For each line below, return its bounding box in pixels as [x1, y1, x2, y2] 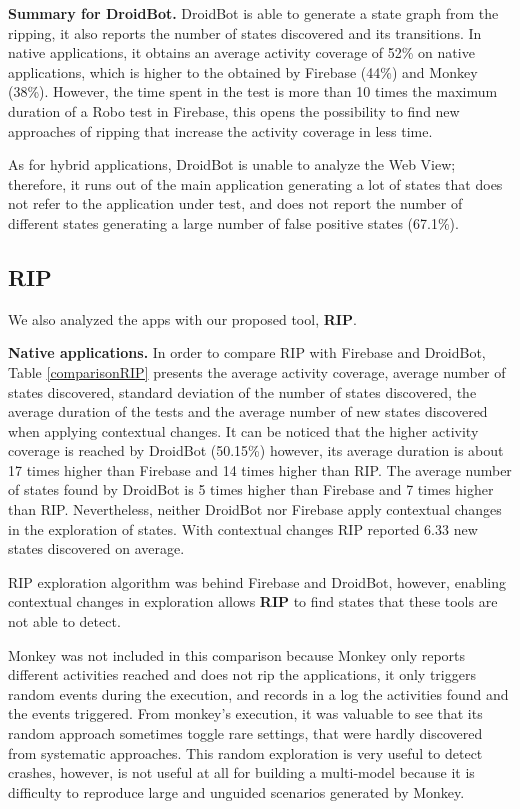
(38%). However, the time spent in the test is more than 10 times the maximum [8, 81, 498, 102]
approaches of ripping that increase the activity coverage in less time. [8, 120, 433, 141]
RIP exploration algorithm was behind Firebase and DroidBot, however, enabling [8, 571, 506, 592]
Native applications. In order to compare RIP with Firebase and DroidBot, [8, 342, 486, 363]
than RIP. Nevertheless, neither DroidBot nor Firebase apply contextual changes [8, 499, 502, 520]
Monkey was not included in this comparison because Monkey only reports [8, 644, 466, 665]
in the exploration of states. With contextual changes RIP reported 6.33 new [8, 518, 478, 539]
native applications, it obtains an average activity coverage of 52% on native [8, 42, 475, 63]
